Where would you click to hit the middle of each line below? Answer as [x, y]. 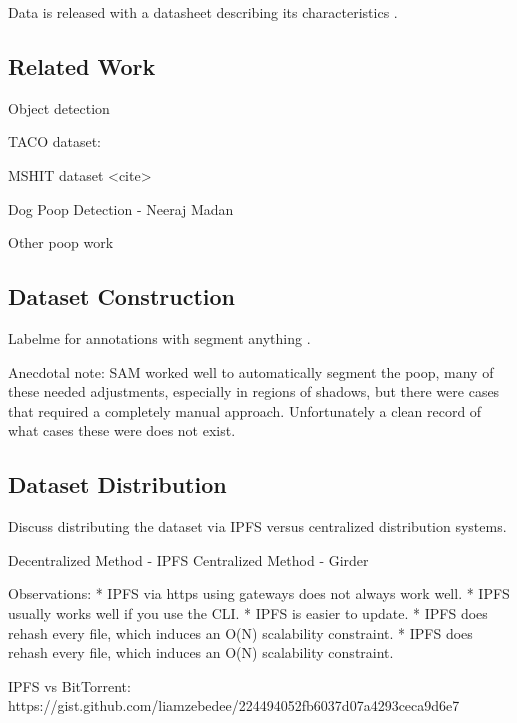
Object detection [59, 107]
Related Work [82, 65]
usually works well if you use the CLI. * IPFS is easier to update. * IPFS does [248, 612]
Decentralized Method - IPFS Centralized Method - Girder [188, 559]
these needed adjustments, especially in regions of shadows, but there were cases [254, 391]
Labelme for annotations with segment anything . [159, 337]
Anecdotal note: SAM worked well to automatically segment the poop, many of [251, 371]
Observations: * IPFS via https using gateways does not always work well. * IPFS [259, 593]
